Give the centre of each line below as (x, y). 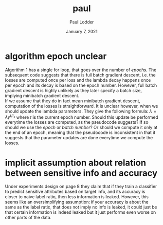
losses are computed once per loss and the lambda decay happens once (78, 80)
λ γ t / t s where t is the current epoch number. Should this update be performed (82, 116)
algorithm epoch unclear (56, 56)
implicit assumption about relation (76, 162)
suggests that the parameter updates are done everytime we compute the (79, 138)
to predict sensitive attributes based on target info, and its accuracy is (75, 192)
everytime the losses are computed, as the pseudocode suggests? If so (77, 122)
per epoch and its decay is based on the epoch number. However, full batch (81, 85)
